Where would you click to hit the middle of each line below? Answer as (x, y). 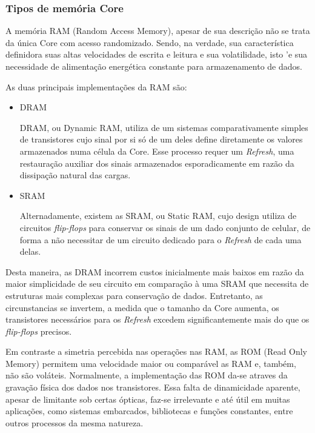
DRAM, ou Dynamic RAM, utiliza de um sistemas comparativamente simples (164, 127)
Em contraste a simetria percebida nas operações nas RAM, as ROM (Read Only (156, 351)
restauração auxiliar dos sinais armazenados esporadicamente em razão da (157, 163)
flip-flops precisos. (39, 331)
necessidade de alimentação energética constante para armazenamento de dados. (154, 66)
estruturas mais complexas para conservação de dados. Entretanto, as (134, 295)
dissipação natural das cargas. (75, 175)
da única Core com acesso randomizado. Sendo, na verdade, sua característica (150, 42)
